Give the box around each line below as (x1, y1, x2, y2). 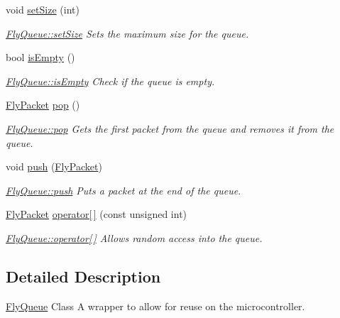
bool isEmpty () (6, 50, 75, 65)
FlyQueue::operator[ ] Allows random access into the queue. (6, 230, 263, 245)
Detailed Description (6, 265, 161, 287)
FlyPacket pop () (6, 97, 80, 112)
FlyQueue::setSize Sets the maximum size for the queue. (6, 26, 249, 40)
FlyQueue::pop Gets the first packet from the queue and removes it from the (6, 121, 334, 136)
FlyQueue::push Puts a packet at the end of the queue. (6, 182, 241, 197)
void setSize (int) (6, 2, 79, 16)
